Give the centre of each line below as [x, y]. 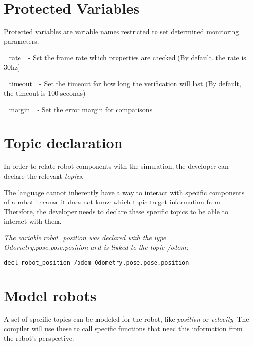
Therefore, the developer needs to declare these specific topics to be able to [116, 211]
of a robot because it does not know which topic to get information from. [113, 202]
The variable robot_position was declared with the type [85, 237]
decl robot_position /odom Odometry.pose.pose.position [97, 263]
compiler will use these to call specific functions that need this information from [123, 328]
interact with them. [33, 221]
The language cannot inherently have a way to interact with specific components [124, 192]
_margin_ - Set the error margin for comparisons [78, 109]
